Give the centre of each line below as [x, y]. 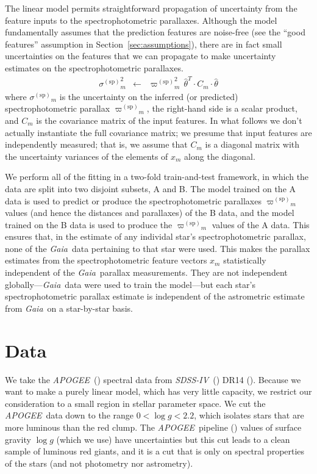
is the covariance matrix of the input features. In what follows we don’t [169, 120]
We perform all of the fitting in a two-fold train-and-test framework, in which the [157, 177]
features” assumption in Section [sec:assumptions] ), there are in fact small [144, 44]
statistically [245, 260]
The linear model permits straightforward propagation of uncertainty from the [151, 8]
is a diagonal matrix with [252, 144]
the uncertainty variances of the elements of [87, 156]
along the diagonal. [220, 156]
